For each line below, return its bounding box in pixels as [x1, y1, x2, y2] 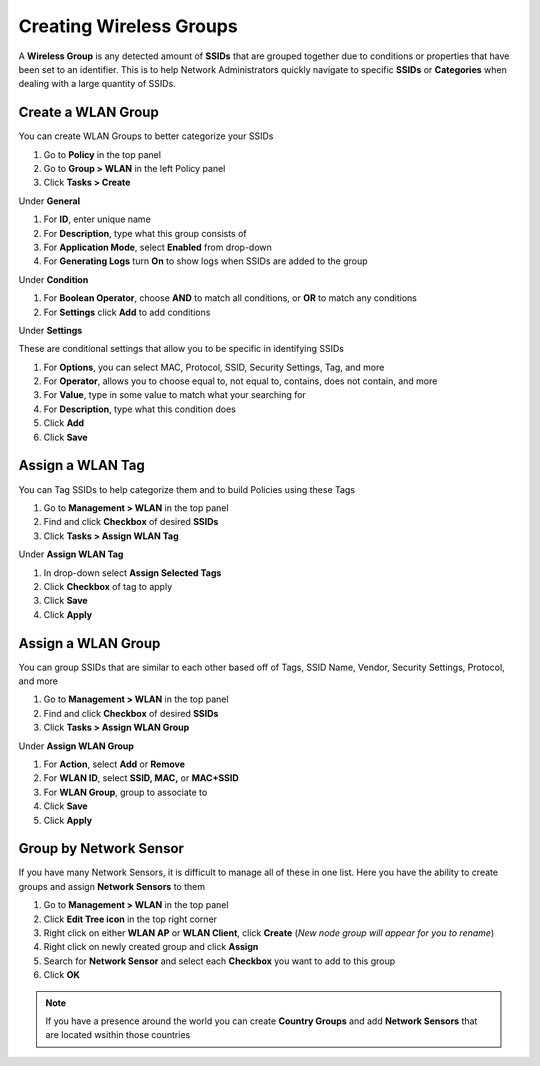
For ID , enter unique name [43, 213, 152, 225]
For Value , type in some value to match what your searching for [43, 389, 307, 401]
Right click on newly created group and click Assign [43, 941, 259, 953]
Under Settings [18, 324, 83, 336]
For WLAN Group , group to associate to [43, 786, 208, 798]
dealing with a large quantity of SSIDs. [18, 78, 177, 90]
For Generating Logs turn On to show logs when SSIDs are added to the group [43, 255, 369, 267]
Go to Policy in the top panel [43, 148, 162, 160]
